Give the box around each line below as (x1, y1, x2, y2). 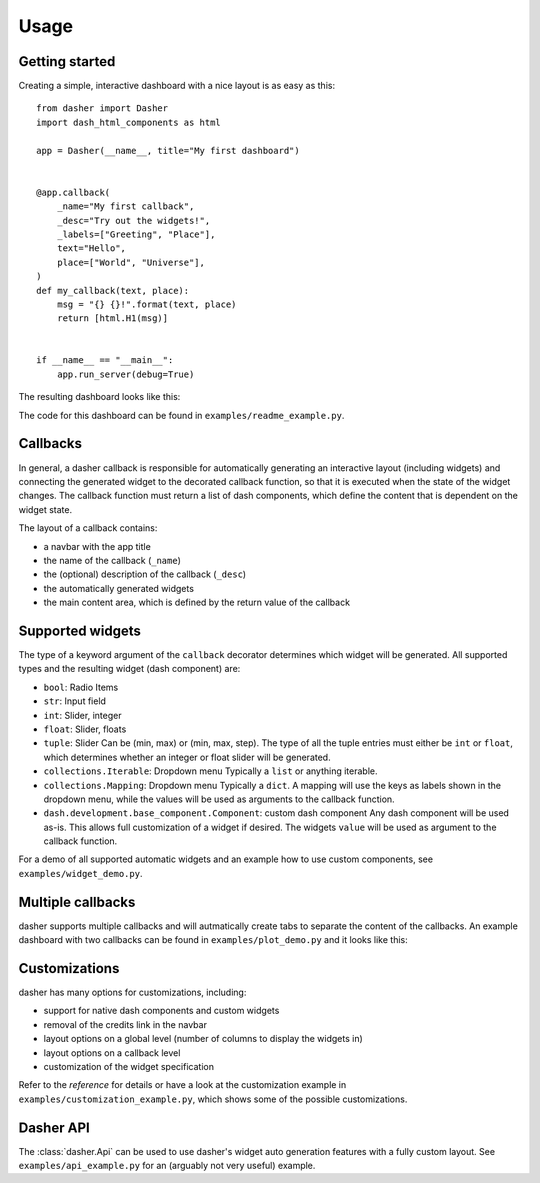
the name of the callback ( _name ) (43, 554, 182, 566)
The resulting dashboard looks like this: (18, 391, 181, 403)
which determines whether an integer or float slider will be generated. (43, 751, 331, 763)
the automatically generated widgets (43, 582, 195, 594)
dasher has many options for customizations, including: (18, 986, 247, 999)
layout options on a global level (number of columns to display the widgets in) (43, 1033, 364, 1045)
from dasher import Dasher (36, 103, 169, 114)
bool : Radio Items (43, 681, 119, 693)
